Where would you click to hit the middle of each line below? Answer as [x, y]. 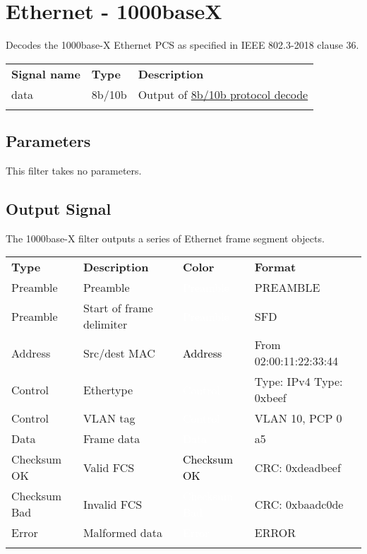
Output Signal [59, 208]
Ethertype [108, 389]
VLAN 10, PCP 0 [298, 418]
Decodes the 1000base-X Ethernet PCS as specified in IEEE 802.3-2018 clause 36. [182, 45]
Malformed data [122, 533]
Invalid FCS [113, 504]
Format [275, 267]
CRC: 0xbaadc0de [299, 504]
